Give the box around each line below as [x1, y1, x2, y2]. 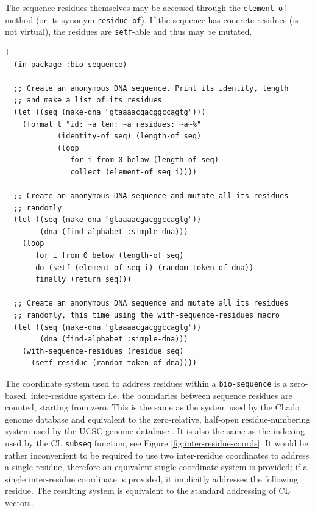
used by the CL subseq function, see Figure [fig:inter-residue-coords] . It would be [5, 437, 308, 449]
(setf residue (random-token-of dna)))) [30, 359, 197, 368]
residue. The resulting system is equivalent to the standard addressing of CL [5, 484, 291, 497]
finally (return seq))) [35, 275, 132, 284]
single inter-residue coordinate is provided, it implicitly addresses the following [5, 472, 298, 485]
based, [5, 388, 29, 401]
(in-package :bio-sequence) [13, 60, 127, 69]
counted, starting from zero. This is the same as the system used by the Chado [5, 401, 300, 413]
